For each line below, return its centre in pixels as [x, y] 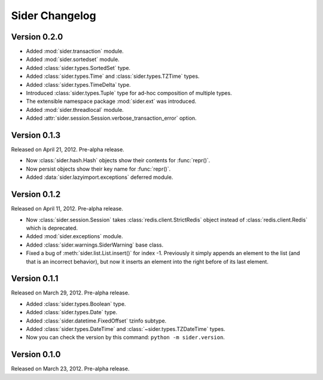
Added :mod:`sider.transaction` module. [75, 51]
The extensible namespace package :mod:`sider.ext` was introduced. [111, 101]
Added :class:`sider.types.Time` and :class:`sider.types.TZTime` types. [113, 76]
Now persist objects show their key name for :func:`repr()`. [98, 169]
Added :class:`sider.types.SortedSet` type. [78, 68]
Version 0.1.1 [35, 279]
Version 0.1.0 [36, 355]
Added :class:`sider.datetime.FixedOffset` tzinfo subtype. [96, 321]
